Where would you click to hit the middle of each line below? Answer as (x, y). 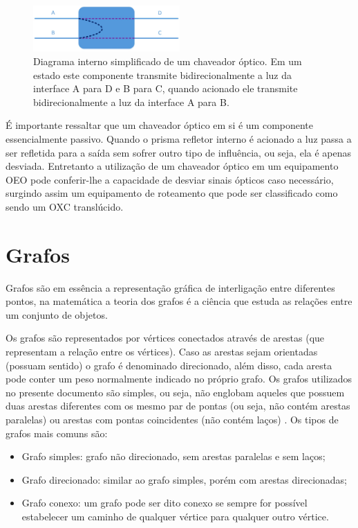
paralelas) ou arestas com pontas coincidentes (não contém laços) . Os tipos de (172, 420)
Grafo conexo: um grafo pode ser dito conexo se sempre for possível (164, 503)
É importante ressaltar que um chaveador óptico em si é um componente (160, 125)
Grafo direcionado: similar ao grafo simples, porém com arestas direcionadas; (185, 479)
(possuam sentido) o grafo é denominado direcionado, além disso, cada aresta (169, 365)
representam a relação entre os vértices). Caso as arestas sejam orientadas (162, 352)
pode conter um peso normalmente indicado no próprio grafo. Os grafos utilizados (179, 379)
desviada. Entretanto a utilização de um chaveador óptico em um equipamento (172, 166)
